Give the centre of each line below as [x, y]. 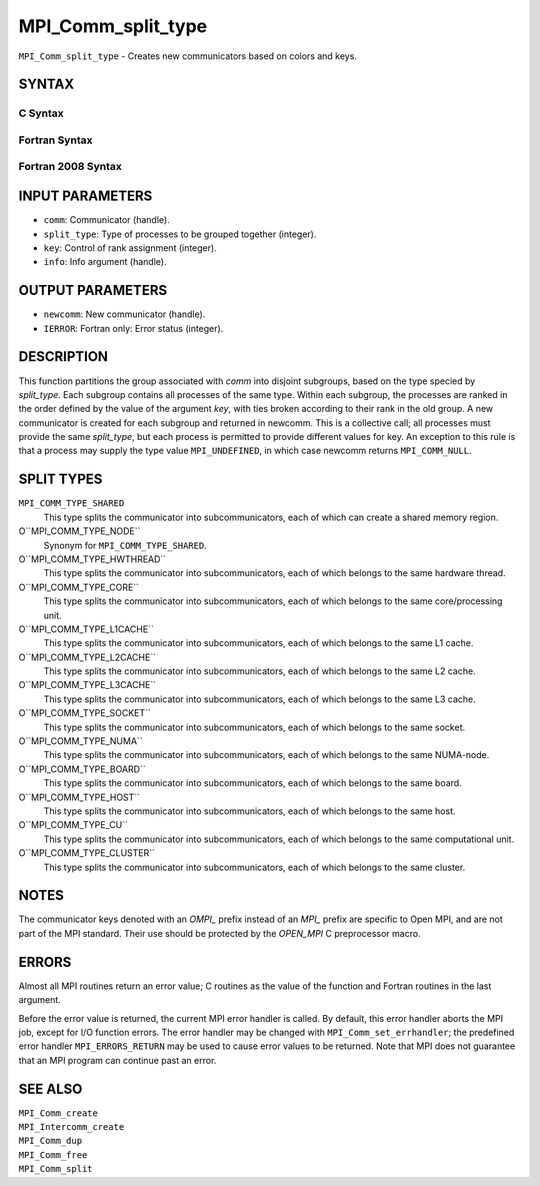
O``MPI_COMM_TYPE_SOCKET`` [85, 713]
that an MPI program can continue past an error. [117, 1060]
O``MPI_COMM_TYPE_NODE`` [79, 531]
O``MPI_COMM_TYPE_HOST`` [79, 797]
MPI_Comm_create [58, 1113]
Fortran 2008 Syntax [70, 167]
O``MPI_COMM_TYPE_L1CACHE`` [86, 629]
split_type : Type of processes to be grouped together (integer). [180, 234]
